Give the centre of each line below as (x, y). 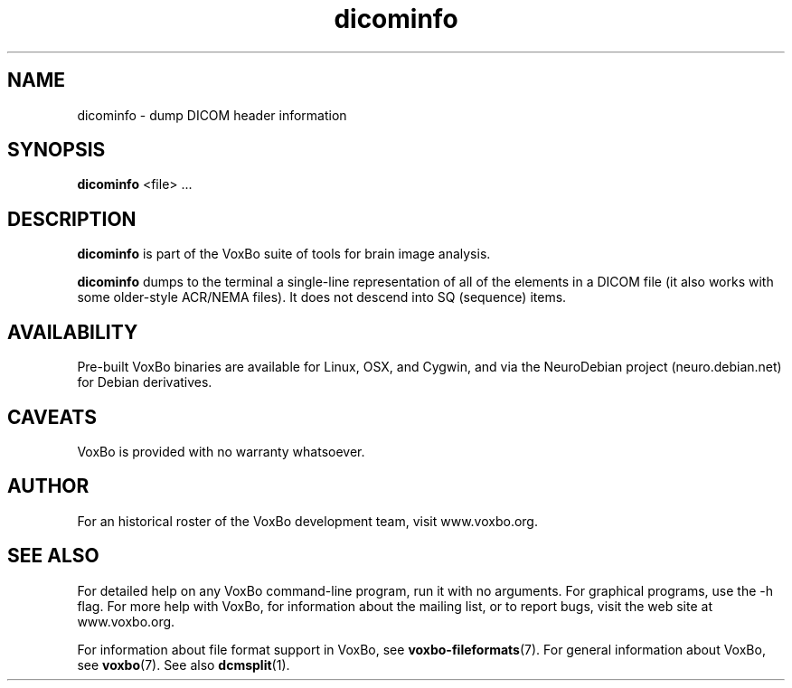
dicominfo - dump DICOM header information (212, 115)
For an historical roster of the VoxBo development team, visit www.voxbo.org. (307, 521)
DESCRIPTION (72, 219)
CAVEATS (52, 417)
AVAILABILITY (73, 332)
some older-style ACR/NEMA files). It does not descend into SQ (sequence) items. (322, 297)
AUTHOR (48, 486)
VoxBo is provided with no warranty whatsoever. (221, 451)
